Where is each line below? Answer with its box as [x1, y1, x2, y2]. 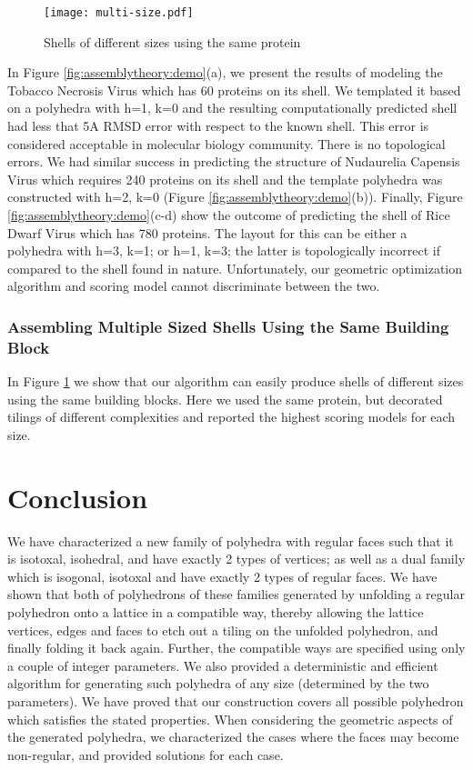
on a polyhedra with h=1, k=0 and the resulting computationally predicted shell [7, 98, 458, 117]
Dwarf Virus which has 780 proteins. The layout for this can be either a [7, 223, 408, 242]
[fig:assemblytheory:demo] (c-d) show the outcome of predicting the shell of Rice [7, 205, 450, 224]
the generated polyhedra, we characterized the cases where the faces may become [7, 727, 459, 746]
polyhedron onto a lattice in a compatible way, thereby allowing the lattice [7, 602, 424, 621]
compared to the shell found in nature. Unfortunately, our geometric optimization [7, 258, 463, 277]
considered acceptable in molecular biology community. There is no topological [7, 134, 446, 153]
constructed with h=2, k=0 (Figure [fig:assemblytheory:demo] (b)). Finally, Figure [7, 187, 463, 206]
